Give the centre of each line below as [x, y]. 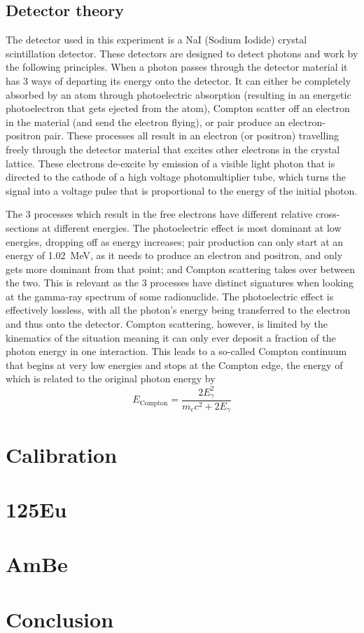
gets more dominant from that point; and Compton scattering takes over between [180, 269]
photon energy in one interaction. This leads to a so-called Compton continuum [176, 351]
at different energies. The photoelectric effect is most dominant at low [192, 227]
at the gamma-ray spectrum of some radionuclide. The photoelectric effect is [170, 296]
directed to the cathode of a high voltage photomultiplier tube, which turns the [176, 177]
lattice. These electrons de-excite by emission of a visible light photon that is [170, 163]
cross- [328, 214]
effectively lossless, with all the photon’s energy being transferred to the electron [178, 310]
